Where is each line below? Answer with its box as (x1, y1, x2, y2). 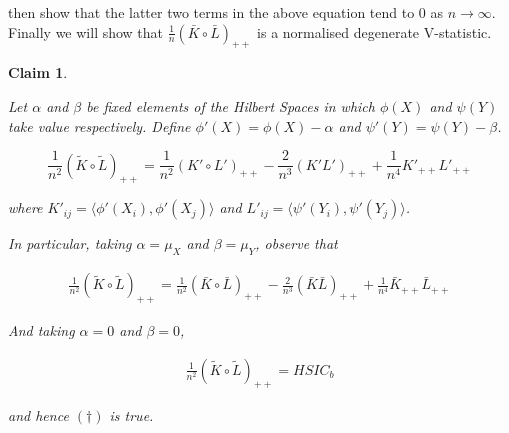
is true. (109, 405, 154, 426)
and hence (8, 405, 69, 426)
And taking (8, 320, 75, 341)
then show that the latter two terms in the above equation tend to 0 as (8, 2, 444, 22)
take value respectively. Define (8, 115, 191, 136)
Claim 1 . (8, 62, 68, 83)
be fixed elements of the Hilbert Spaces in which (86, 95, 375, 116)
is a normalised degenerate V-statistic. (257, 21, 492, 42)
